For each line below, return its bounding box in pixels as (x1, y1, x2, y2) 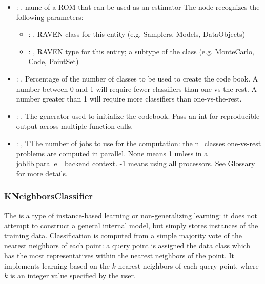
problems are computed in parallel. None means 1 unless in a (16, 148, 208, 158)
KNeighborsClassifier (4, 190, 93, 202)
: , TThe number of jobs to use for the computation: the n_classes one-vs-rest (16, 137, 261, 148)
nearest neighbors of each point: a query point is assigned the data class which (4, 240, 251, 251)
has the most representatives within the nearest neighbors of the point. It (4, 250, 234, 260)
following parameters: (16, 11, 84, 22)
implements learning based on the (4, 260, 110, 271)
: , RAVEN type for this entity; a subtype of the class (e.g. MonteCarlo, (28, 46, 254, 56)
